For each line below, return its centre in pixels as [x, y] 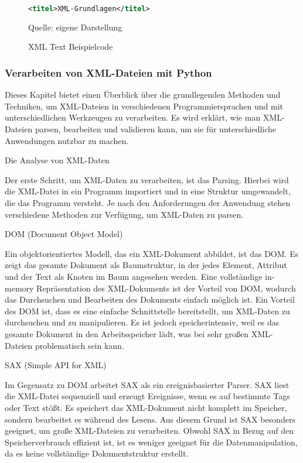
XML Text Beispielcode [71, 47]
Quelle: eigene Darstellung [75, 27]
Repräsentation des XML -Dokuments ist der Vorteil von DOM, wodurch [166, 288]
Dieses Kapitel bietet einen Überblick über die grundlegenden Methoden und [143, 95]
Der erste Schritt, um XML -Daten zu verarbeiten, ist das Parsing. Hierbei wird [147, 179]
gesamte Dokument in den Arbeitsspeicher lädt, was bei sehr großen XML [137, 333]
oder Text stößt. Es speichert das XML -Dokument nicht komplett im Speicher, [146, 407]
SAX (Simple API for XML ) [56, 365]
